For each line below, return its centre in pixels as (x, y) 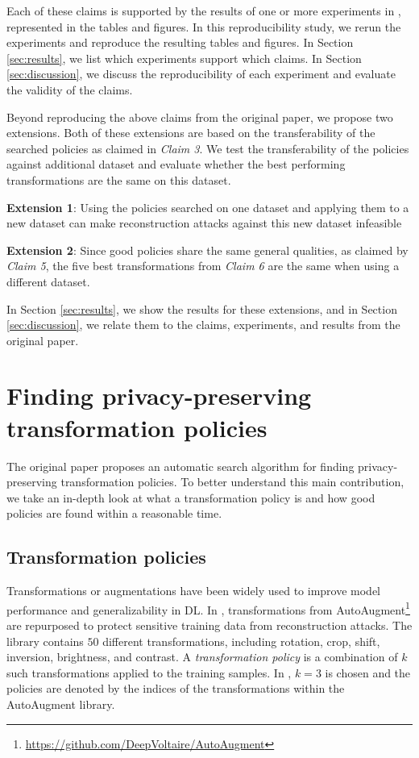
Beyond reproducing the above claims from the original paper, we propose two (200, 117)
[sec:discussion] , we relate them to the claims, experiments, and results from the (203, 325)
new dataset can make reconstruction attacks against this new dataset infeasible (204, 223)
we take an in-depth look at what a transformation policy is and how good (191, 497)
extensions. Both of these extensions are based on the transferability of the (191, 133)
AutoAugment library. (61, 704)
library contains (45, 641)
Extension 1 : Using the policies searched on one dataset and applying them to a (208, 207)
